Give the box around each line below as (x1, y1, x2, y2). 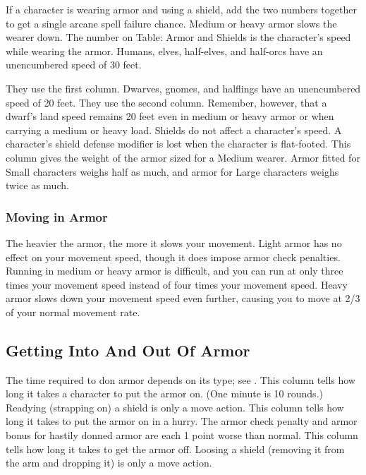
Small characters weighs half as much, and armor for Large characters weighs (6, 164, 339, 179)
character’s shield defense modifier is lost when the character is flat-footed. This (6, 136, 351, 151)
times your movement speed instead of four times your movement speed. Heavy (6, 277, 348, 291)
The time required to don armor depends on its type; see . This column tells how (6, 372, 355, 387)
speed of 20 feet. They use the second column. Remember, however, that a (6, 95, 327, 109)
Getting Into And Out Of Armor (6, 339, 250, 361)
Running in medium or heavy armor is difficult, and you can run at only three (6, 263, 343, 278)
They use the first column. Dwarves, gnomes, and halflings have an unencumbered (6, 80, 361, 95)
